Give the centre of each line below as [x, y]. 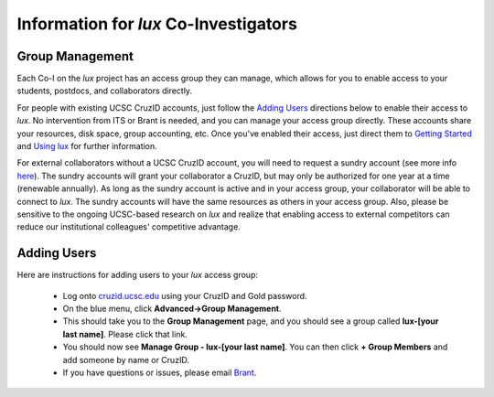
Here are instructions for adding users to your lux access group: [137, 275]
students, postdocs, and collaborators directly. [104, 91]
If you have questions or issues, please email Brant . [160, 372]
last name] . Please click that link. [125, 334]
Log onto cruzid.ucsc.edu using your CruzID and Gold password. [185, 295]
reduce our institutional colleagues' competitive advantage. [129, 227]
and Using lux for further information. [87, 146]
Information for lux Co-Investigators [157, 24]
